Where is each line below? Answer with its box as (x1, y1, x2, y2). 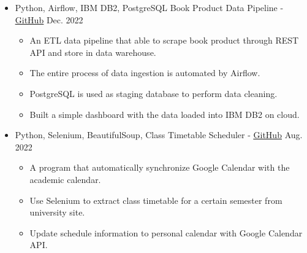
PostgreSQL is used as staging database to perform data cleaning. (29, 87, 278, 99)
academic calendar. (29, 173, 101, 185)
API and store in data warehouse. (29, 45, 156, 58)
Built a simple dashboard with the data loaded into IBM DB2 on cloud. (29, 107, 300, 120)
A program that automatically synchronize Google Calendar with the (29, 161, 290, 174)
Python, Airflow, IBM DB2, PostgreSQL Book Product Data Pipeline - (15, 1, 284, 14)
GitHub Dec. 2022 (15, 13, 83, 26)
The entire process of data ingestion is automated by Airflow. (29, 66, 260, 79)
